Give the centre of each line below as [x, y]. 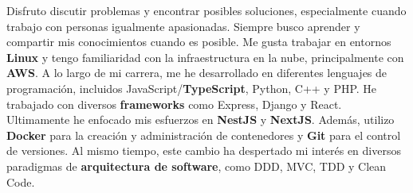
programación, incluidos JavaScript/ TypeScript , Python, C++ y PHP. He [192, 88]
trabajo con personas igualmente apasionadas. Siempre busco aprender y [183, 26]
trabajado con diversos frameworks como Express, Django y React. [174, 104]
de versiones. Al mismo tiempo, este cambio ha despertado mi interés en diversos [204, 151]
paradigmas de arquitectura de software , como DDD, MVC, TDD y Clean [197, 166]
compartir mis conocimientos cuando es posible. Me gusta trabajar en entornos [199, 42]
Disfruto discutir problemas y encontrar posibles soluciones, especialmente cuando [206, 10]
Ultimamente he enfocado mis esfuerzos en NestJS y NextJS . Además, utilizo [201, 120]
